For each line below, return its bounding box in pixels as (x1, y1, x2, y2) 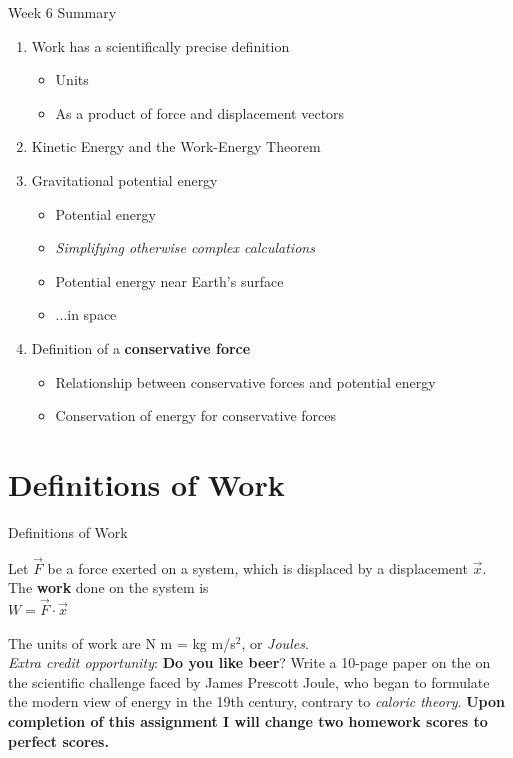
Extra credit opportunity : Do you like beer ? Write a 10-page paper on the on (8, 652, 491, 673)
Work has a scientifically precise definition (31, 35, 290, 56)
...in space (55, 304, 117, 325)
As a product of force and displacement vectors (55, 102, 345, 123)
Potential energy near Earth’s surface (55, 270, 284, 291)
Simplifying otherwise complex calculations (55, 237, 315, 258)
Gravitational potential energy (31, 169, 218, 190)
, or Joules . (241, 632, 309, 653)
